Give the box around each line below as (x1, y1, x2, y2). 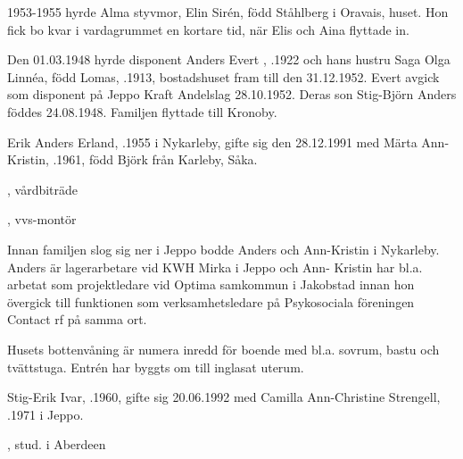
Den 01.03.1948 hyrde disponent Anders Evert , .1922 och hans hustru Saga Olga (7, 50, 451, 69)
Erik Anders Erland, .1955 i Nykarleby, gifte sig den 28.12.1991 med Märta (7, 132, 418, 151)
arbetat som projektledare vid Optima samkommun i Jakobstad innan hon (7, 275, 415, 294)
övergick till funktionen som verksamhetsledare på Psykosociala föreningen (7, 292, 415, 311)
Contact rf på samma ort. (7, 310, 147, 329)
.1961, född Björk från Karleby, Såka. (53, 150, 258, 169)
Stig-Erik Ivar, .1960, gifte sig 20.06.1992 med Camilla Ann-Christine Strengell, (7, 388, 441, 406)
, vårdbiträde (7, 179, 79, 198)
